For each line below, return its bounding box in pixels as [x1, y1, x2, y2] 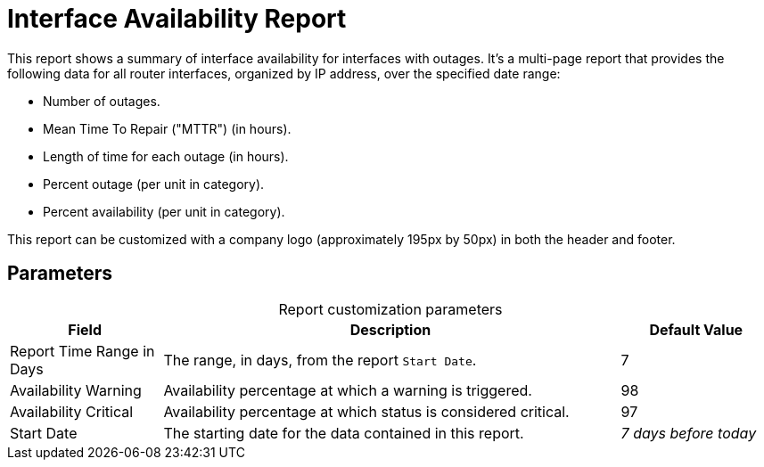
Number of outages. [43, 93, 160, 109]
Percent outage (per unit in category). [43, 176, 265, 192]
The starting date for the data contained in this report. [163, 423, 524, 442]
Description [349, 320, 431, 339]
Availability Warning [10, 381, 142, 399]
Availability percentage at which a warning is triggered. [163, 381, 532, 399]
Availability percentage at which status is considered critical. [163, 402, 570, 421]
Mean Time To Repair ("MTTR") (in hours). [43, 120, 292, 136]
